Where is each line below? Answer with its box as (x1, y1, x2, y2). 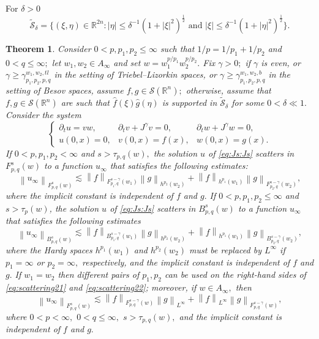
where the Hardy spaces (6, 243, 92, 256)
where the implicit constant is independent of (6, 189, 173, 202)
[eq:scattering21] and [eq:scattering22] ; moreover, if (6, 281, 197, 294)
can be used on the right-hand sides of (164, 268, 306, 281)
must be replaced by (189, 243, 261, 256)
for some (231, 96, 265, 109)
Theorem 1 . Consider (6, 42, 91, 54)
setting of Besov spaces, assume (6, 83, 124, 96)
